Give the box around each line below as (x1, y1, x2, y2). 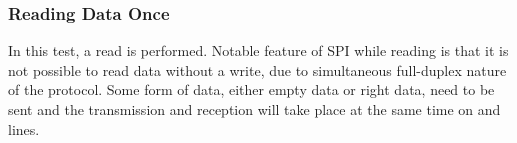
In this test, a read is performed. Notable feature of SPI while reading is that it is (8, 40, 509, 61)
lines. (8, 118, 40, 139)
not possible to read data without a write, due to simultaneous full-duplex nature (8, 59, 507, 80)
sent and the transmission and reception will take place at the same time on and (8, 99, 501, 119)
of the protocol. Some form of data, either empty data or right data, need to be (8, 79, 495, 100)
